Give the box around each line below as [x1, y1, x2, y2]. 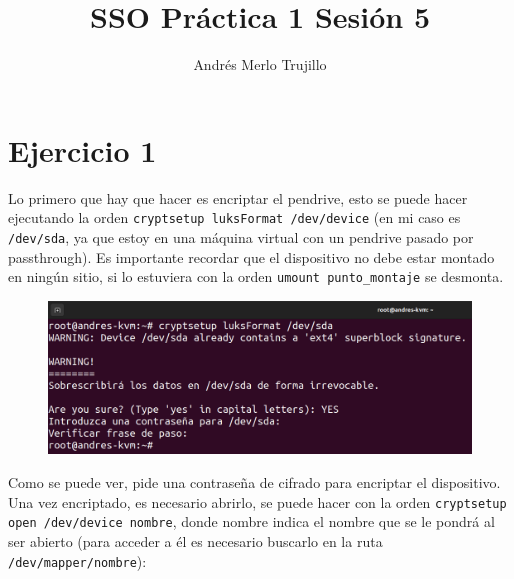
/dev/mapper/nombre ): [8, 550, 147, 571]
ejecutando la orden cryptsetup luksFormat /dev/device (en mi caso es [8, 207, 461, 228]
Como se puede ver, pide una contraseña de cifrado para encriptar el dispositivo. [8, 472, 501, 493]
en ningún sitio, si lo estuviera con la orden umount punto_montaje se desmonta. [8, 266, 504, 287]
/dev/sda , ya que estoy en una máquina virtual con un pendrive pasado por [8, 226, 474, 247]
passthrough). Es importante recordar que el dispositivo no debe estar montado [8, 246, 495, 267]
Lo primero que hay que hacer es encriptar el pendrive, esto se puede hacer [8, 187, 468, 208]
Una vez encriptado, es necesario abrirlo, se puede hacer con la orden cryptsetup [8, 491, 507, 512]
